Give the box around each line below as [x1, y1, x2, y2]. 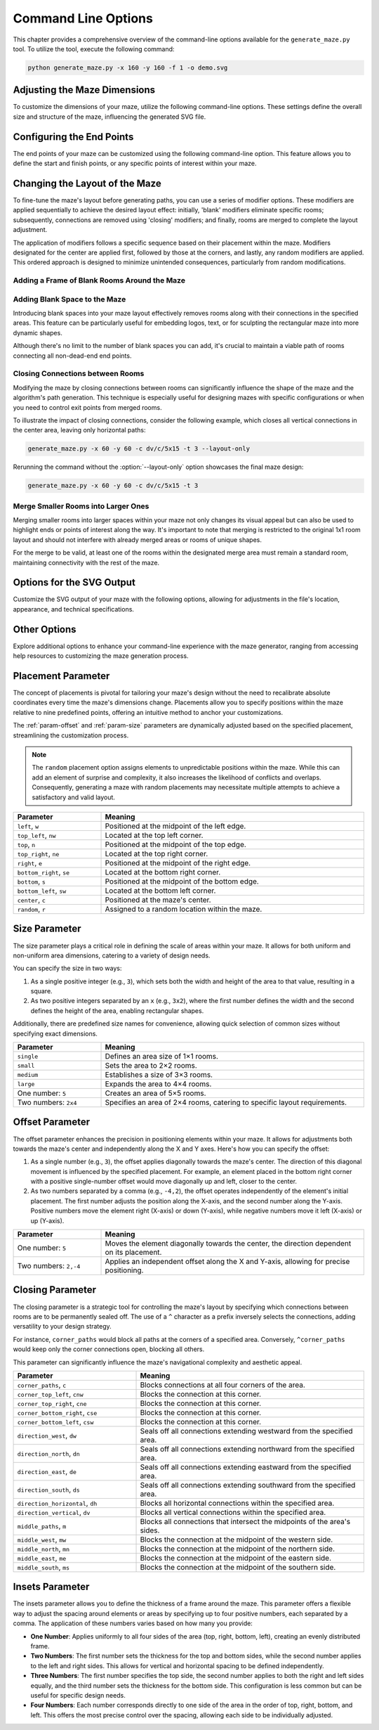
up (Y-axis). [30, 1216, 65, 1225]
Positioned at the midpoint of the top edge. [105, 839, 247, 849]
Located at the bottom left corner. [105, 886, 216, 896]
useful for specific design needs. [30, 1691, 126, 1699]
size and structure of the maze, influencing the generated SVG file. [13, 112, 206, 121]
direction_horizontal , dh [17, 1498, 98, 1508]
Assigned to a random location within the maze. [105, 904, 262, 914]
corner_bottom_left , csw [17, 1416, 94, 1426]
